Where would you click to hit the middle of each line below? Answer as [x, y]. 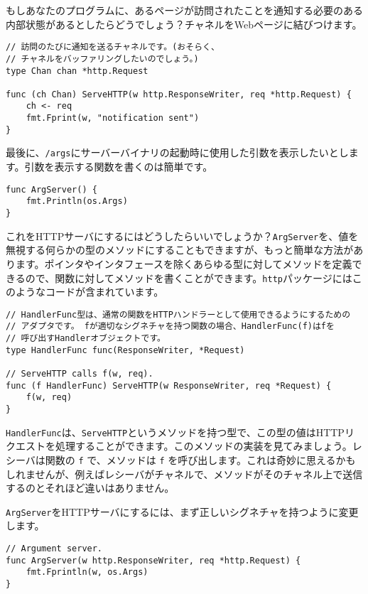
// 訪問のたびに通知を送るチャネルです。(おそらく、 [113, 47]
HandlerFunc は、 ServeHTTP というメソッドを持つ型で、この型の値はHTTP [175, 432]
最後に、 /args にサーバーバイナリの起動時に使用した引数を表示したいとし [177, 152]
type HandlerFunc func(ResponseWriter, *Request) [125, 350]
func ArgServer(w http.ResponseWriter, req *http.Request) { [153, 560]
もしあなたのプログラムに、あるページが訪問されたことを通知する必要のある [184, 10]
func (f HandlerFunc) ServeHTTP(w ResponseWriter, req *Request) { [169, 385]
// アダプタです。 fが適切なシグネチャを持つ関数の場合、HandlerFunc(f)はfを [170, 326]
